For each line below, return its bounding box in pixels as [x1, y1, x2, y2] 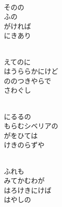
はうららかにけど [4, 66, 58, 76]
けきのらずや [4, 140, 45, 150]
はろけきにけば [4, 185, 51, 195]
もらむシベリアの [4, 121, 58, 131]
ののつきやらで [4, 75, 51, 85]
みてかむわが [4, 175, 45, 186]
